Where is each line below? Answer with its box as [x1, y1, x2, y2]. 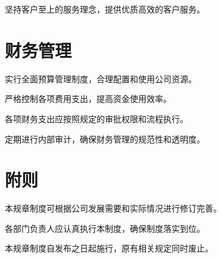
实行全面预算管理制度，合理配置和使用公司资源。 [5, 72, 197, 85]
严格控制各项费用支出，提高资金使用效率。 [5, 92, 172, 105]
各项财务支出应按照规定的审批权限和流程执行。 [5, 112, 188, 125]
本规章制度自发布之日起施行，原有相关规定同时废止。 [5, 242, 213, 254]
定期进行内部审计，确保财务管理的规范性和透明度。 [5, 132, 205, 145]
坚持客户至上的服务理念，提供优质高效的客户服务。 [5, 3, 205, 15]
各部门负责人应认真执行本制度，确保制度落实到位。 [5, 222, 205, 234]
